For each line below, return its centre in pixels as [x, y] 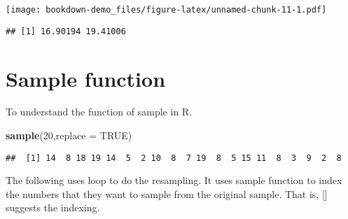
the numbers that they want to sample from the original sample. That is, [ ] [167, 193]
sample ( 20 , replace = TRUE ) [69, 135]
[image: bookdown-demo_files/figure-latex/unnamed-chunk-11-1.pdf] [166, 10]
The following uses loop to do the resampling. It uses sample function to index [174, 180]
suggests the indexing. [53, 207]
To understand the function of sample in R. [99, 112]
